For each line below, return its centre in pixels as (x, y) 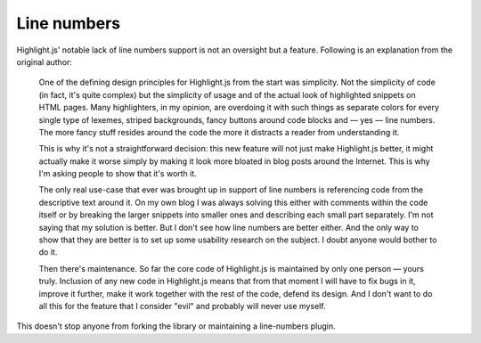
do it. (48, 252)
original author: (45, 61)
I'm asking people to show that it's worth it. (118, 174)
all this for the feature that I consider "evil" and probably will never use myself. (182, 306)
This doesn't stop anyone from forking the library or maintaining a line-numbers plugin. (176, 326)
